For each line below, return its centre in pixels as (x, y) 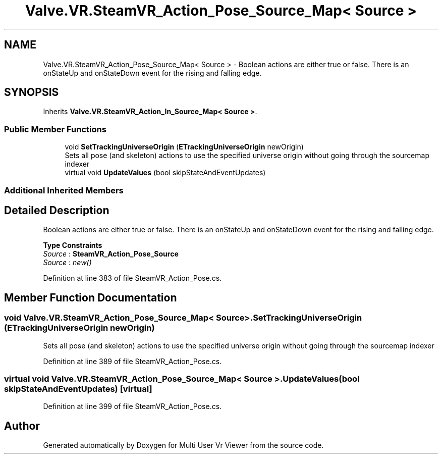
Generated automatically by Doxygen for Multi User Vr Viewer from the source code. (183, 445)
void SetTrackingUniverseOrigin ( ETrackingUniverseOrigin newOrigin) (184, 147)
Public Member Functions (55, 129)
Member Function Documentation (91, 297)
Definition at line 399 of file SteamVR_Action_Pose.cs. (132, 406)
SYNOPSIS (32, 92)
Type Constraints (73, 245)
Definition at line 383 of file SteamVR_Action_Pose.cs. (132, 278)
